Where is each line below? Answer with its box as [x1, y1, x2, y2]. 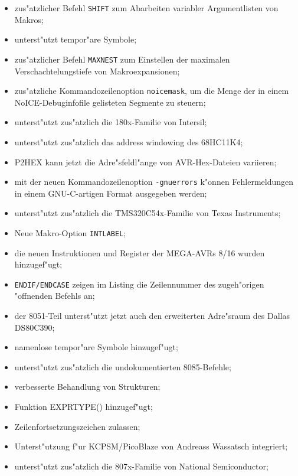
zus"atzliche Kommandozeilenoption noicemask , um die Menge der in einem [14, 84, 289, 97]
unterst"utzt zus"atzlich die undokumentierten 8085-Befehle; [14, 360, 231, 373]
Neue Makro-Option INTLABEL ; [14, 226, 126, 239]
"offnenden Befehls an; [14, 289, 95, 302]
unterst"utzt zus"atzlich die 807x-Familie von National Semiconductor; [14, 459, 268, 472]
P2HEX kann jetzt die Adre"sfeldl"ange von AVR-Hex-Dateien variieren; [14, 155, 277, 168]
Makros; [14, 13, 44, 25]
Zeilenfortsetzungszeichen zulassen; [14, 420, 140, 432]
